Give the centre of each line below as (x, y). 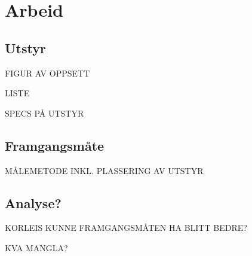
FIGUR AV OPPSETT (47, 73)
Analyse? (33, 202)
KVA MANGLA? (36, 247)
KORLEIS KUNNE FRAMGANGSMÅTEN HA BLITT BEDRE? (126, 228)
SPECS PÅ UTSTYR (44, 113)
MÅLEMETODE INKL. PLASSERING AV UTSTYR (104, 170)
